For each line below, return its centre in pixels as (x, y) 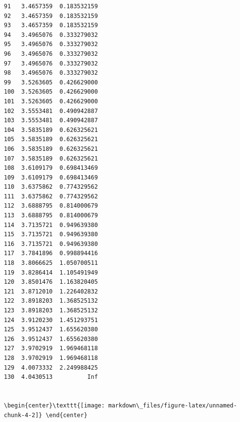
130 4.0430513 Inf (51, 377)
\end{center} (66, 415)
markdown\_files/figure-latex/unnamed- (172, 405)
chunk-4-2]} (23, 415)
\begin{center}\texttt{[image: (54, 405)
